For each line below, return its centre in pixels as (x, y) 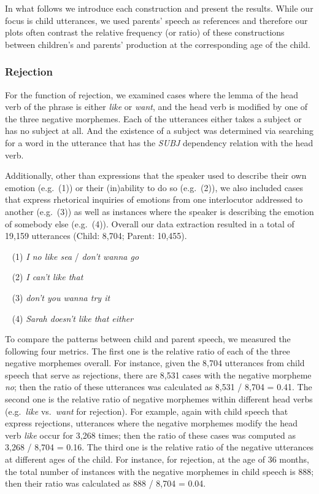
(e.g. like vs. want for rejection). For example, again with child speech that (147, 411)
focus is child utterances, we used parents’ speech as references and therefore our (156, 20)
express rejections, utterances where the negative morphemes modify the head (151, 423)
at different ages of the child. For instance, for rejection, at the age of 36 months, (157, 459)
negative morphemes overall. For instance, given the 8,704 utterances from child (155, 363)
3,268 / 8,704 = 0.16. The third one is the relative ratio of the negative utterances (159, 447)
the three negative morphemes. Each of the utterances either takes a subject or (153, 118)
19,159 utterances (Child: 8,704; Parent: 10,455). (96, 236)
